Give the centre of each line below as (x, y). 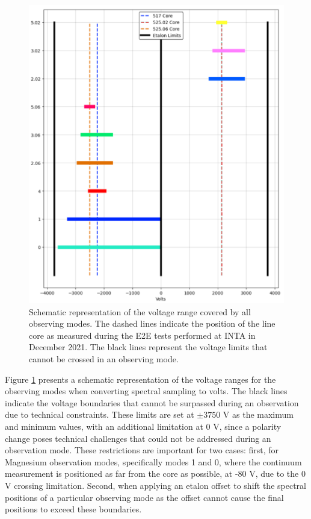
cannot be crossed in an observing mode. (104, 359)
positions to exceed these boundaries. (73, 509)
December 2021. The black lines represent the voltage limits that (148, 347)
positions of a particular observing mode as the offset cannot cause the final (144, 497)
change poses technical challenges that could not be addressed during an (138, 438)
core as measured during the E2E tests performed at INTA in (142, 335)
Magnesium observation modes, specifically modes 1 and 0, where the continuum (153, 461)
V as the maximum (258, 414)
